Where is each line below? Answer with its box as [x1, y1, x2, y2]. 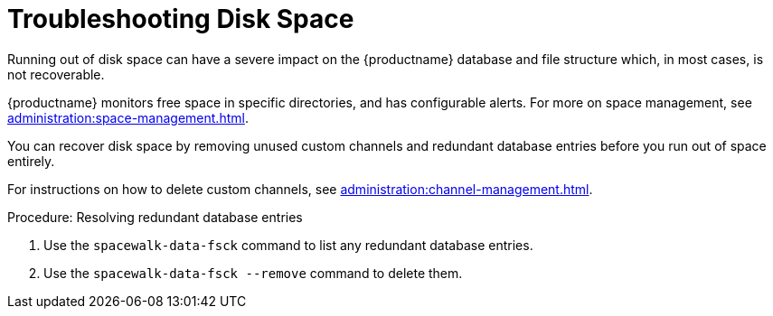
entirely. [7, 153, 55, 169]
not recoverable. [7, 66, 105, 82]
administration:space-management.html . [7, 109, 249, 125]
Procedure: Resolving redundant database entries [7, 209, 303, 225]
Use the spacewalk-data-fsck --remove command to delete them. [43, 265, 463, 281]
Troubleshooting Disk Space [7, 4, 354, 34]
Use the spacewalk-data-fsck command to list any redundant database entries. [43, 237, 533, 253]
